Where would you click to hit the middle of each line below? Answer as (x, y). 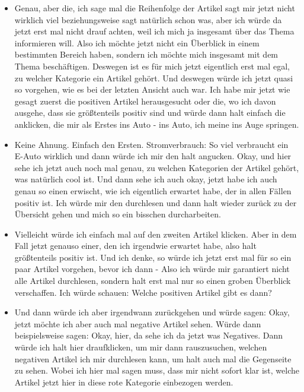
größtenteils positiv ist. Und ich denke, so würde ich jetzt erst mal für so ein (153, 257)
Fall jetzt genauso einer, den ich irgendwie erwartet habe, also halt (135, 246)
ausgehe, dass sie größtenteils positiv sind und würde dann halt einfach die (150, 113)
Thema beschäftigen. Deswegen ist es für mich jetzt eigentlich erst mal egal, (152, 66)
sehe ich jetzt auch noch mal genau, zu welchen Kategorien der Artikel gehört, (157, 167)
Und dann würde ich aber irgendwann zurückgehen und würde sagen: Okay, (152, 312)
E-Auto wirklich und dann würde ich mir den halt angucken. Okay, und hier (153, 156)
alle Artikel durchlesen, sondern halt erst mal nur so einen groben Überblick (153, 281)
